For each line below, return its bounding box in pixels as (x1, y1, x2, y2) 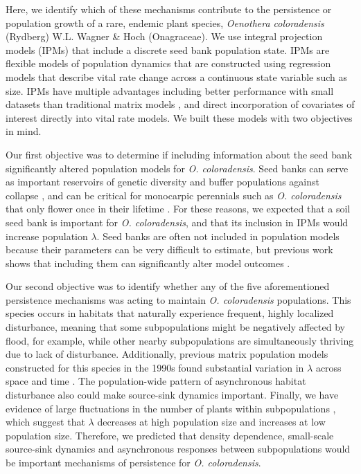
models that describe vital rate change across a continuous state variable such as (6, 69, 348, 84)
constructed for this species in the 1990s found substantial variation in (6, 360, 304, 374)
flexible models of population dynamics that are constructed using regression (6, 56, 331, 71)
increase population (6, 228, 88, 243)
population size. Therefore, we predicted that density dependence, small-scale (6, 428, 334, 442)
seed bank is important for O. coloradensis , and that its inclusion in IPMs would (6, 215, 349, 229)
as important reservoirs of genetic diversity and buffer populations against (6, 174, 319, 189)
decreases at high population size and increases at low (97, 414, 326, 429)
